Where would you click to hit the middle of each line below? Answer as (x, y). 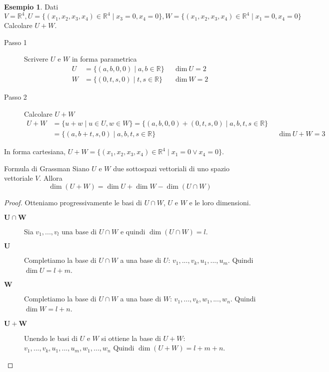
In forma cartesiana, (35, 151)
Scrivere (36, 59)
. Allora (51, 178)
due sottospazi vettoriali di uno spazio (171, 168)
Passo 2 (15, 96)
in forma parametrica (104, 59)
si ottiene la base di (131, 338)
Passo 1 (15, 42)
